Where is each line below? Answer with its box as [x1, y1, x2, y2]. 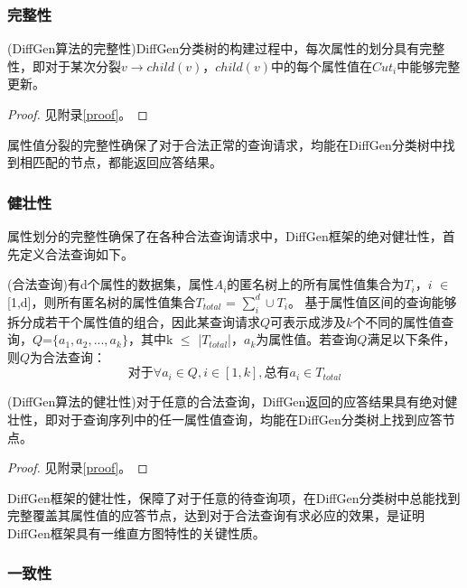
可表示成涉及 [270, 312, 347, 331]
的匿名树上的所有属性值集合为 [227, 275, 405, 294]
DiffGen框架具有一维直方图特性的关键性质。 [7, 523, 266, 542]
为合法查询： [30, 347, 107, 366]
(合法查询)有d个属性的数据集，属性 [7, 275, 214, 294]
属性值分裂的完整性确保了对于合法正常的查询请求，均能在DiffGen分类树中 [7, 135, 443, 154]
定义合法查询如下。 [19, 244, 134, 263]
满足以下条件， [367, 330, 456, 349]
